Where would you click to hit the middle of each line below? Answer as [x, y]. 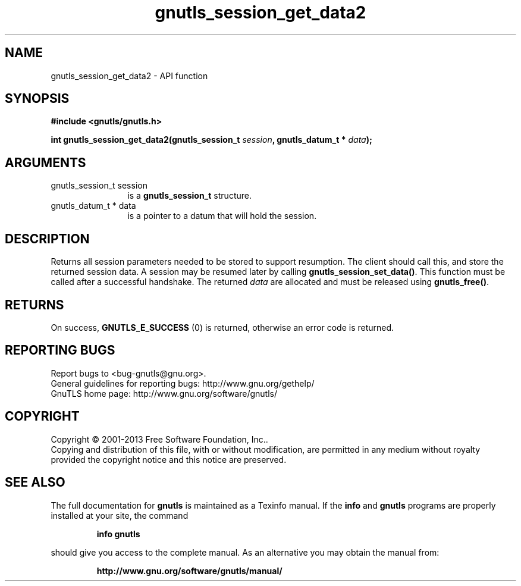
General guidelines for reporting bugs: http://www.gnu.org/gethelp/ [183, 383]
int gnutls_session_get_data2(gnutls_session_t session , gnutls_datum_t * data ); [211, 140]
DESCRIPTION [47, 239]
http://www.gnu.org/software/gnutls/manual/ [189, 571]
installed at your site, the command [120, 515]
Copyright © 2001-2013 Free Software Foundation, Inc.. [159, 439]
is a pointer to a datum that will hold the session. [222, 216]
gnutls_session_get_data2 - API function [129, 76]
